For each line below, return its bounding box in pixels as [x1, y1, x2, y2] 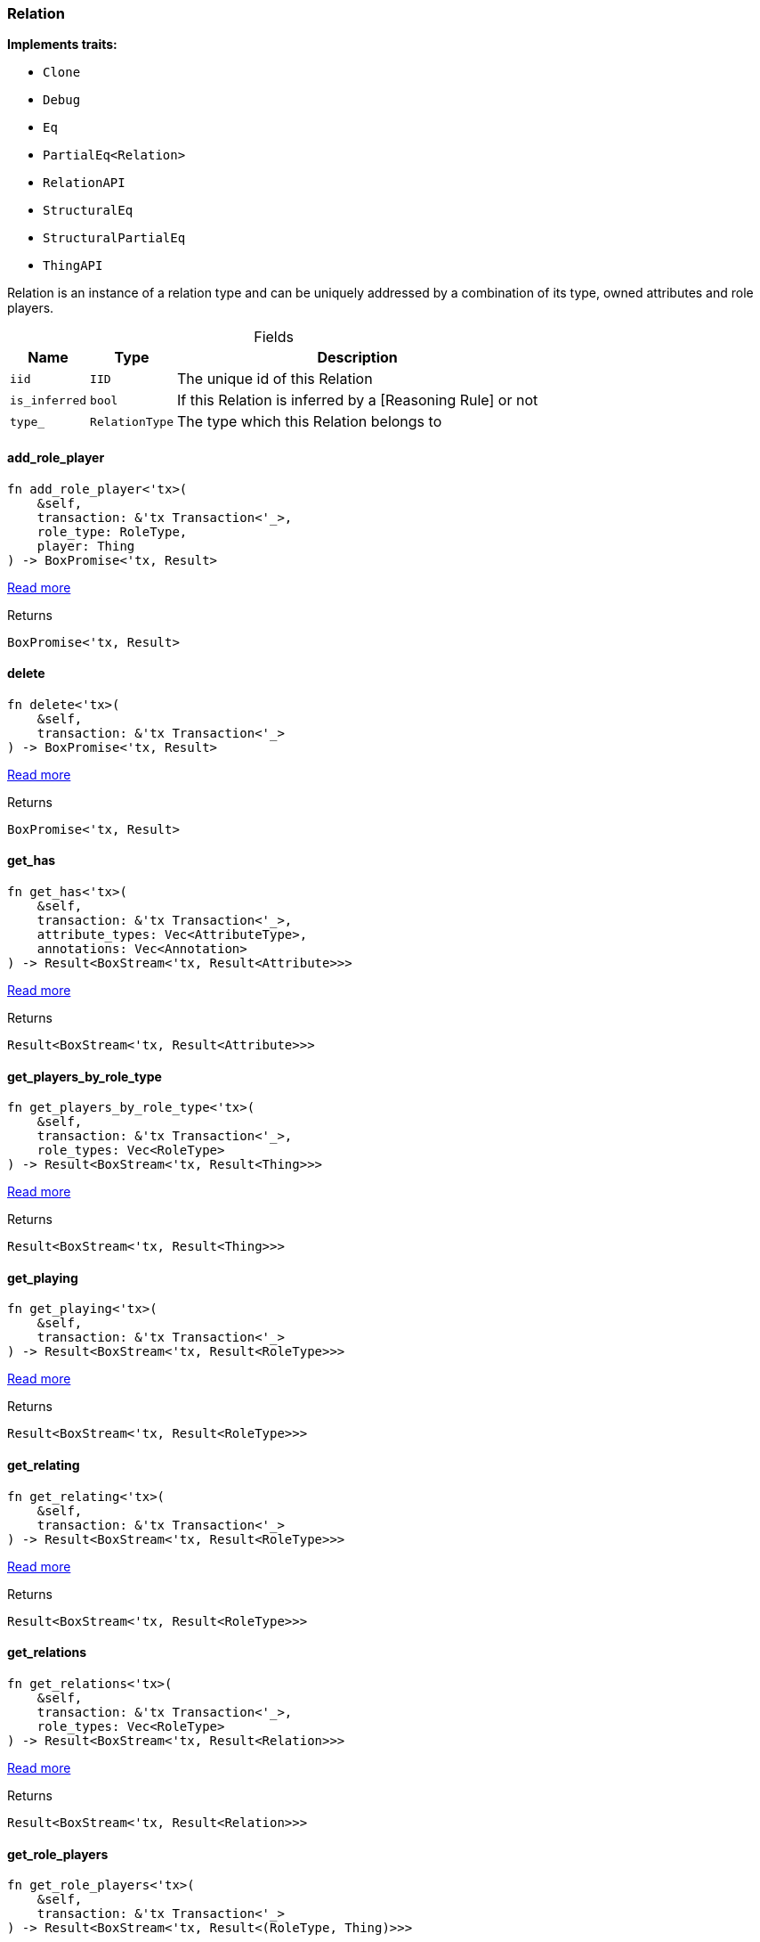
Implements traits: [7, 37, 117, 53]
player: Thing [36, 538, 135, 553]
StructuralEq [43, 203, 133, 218]
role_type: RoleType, [36, 524, 188, 539]
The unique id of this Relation [177, 370, 373, 388]
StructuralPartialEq [43, 231, 186, 246]
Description [317, 348, 398, 367]
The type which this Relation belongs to [177, 412, 442, 431]
